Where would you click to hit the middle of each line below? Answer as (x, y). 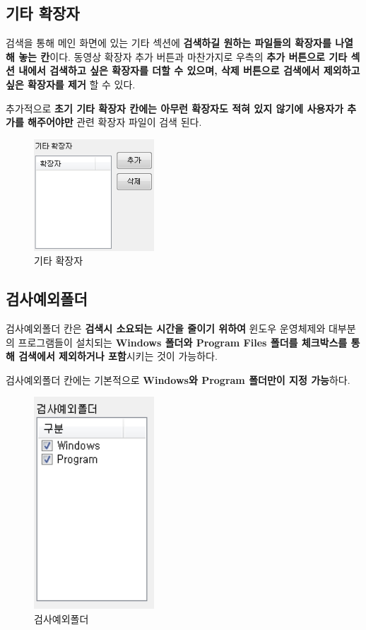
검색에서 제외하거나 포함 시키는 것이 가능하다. (118, 356)
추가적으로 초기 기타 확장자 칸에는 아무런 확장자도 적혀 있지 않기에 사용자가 (175, 108)
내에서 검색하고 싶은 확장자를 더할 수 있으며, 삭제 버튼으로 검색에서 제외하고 (189, 70)
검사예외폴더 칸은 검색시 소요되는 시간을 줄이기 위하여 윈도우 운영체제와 (166, 328)
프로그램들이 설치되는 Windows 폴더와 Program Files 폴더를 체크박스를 (183, 342)
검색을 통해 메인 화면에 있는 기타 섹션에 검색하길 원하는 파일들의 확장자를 (169, 43)
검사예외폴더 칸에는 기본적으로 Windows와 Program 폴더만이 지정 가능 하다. (178, 379)
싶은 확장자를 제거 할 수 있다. (71, 84)
